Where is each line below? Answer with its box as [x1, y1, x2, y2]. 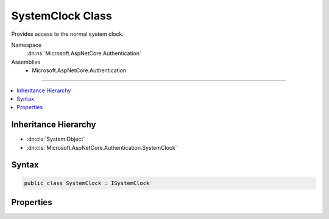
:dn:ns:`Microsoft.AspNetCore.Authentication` [26, 50, 141, 57]
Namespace [11, 41, 42, 49]
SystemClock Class [11, 9, 112, 22]
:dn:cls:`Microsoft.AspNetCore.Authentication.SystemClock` [26, 144, 177, 151]
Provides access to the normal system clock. [11, 30, 124, 38]
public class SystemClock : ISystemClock [24, 180, 150, 186]
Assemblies [11, 58, 41, 66]
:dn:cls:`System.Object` [26, 135, 85, 143]
